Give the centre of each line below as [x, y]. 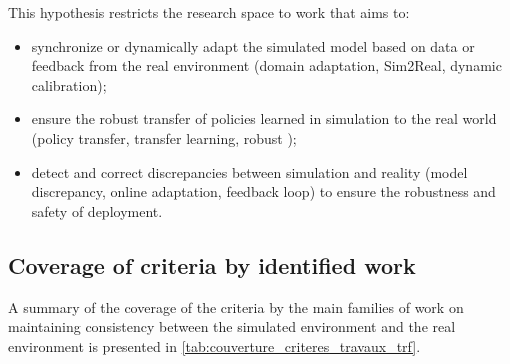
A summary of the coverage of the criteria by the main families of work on [236, 306]
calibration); [69, 84]
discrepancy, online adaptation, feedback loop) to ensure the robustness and [263, 191]
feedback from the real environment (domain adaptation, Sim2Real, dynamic [266, 65]
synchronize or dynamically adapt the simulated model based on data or [253, 45]
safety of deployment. [97, 210]
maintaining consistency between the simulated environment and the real [232, 326]
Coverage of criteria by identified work [212, 264]
